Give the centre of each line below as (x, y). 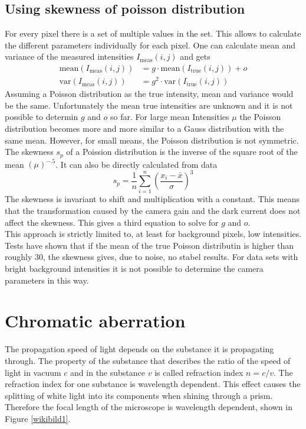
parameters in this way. (47, 280)
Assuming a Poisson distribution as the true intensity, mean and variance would (149, 94)
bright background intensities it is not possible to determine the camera (134, 269)
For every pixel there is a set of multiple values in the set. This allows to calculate (153, 33)
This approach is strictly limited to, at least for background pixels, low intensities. (153, 234)
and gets (195, 56)
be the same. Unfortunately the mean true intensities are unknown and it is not (149, 105)
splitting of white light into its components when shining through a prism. (139, 395)
